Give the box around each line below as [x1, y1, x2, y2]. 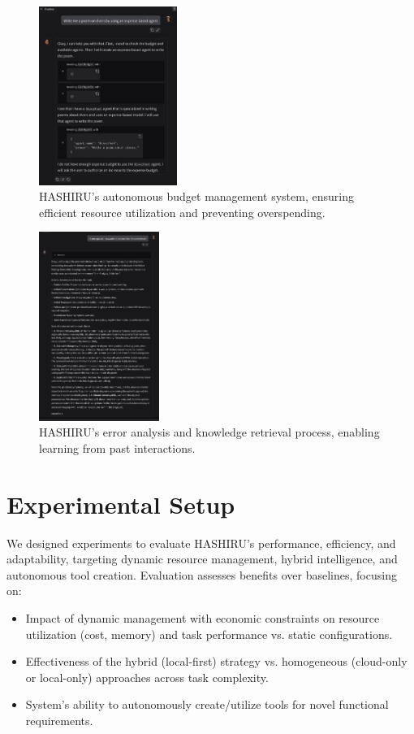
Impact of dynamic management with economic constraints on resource [25, 609, 380, 626]
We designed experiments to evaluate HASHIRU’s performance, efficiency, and [6, 534, 396, 551]
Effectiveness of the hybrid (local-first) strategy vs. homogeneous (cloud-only [25, 653, 408, 670]
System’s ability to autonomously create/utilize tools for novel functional [25, 696, 389, 713]
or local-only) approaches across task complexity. [25, 668, 269, 685]
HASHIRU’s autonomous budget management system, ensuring [39, 188, 354, 205]
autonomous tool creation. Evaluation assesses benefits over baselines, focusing [6, 566, 397, 583]
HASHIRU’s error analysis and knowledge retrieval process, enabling [39, 423, 380, 441]
